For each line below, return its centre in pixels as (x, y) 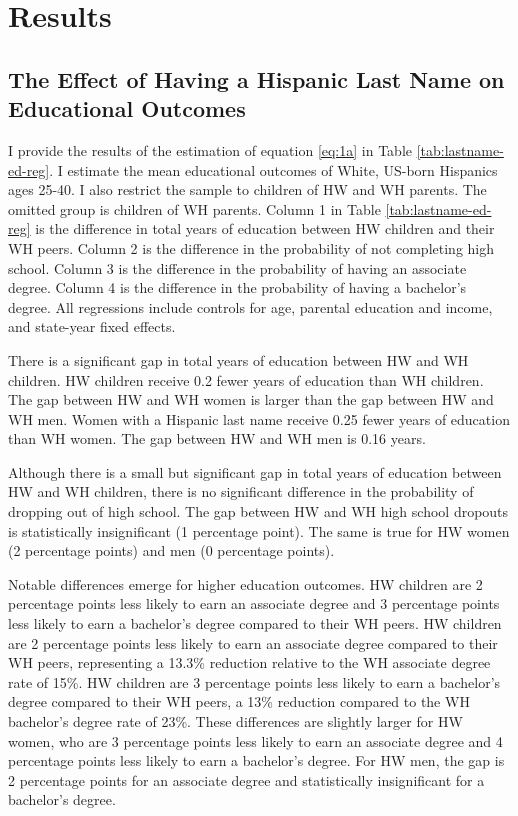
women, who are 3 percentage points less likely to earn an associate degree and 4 (255, 740)
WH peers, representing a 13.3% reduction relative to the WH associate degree (249, 662)
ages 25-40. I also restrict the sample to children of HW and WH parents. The (247, 189)
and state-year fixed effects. (92, 326)
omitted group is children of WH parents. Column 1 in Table (194, 208)
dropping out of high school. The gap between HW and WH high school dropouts (258, 511)
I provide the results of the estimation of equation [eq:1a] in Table (210, 149)
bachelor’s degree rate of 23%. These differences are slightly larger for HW (235, 721)
